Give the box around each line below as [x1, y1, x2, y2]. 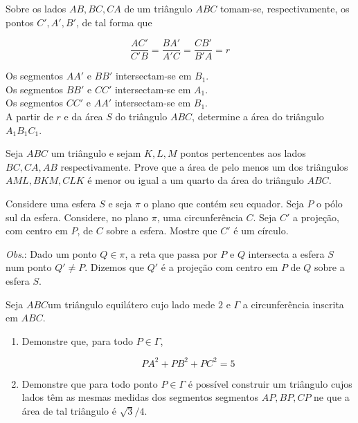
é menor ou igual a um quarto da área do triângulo [87, 173, 304, 187]
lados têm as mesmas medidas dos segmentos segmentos [21, 390, 259, 404]
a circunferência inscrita [242, 297, 344, 311]
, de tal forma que [75, 15, 152, 29]
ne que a [314, 390, 350, 404]
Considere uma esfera [6, 196, 96, 210]
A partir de [6, 109, 53, 124]
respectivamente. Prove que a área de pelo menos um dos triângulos [60, 159, 348, 173]
